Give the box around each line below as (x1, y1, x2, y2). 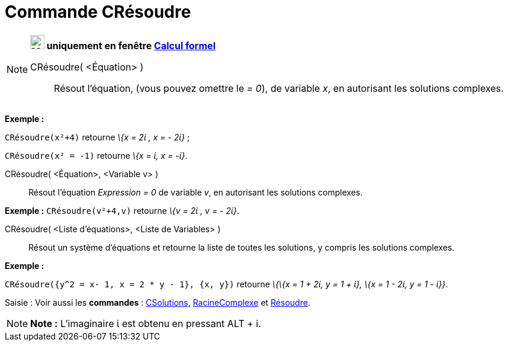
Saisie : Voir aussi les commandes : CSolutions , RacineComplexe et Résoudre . (5, 297, 310, 307)
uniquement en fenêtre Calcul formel (46, 39, 216, 52)
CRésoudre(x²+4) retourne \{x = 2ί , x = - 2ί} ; (5, 132, 190, 142)
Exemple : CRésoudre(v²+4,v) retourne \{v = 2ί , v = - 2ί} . (5, 205, 239, 216)
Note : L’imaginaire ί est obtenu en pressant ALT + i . (30, 317, 261, 329)
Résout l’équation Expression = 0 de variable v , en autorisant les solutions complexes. (28, 187, 363, 197)
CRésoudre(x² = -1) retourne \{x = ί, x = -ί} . (5, 150, 188, 161)
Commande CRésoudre (5, 2, 191, 22)
